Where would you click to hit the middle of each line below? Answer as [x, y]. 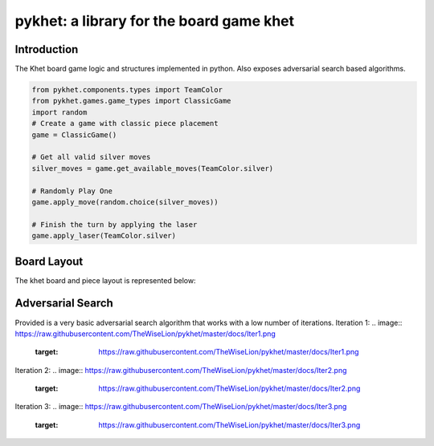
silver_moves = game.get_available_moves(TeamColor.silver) [153, 168]
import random [59, 112]
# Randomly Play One [72, 191]
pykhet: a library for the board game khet [155, 21]
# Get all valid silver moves [91, 157]
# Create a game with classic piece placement [125, 124]
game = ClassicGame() [74, 135]
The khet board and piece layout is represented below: [105, 280]
